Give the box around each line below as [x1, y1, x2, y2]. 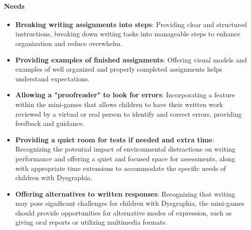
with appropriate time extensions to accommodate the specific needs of [15, 163, 226, 173]
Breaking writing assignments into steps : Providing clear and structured [15, 19, 247, 29]
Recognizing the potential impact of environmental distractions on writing [15, 144, 235, 154]
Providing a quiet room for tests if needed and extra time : [15, 134, 215, 144]
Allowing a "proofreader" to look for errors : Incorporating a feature [15, 90, 235, 100]
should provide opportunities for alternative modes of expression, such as [15, 207, 232, 217]
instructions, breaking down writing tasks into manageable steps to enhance [15, 29, 240, 39]
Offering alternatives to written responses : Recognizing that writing [15, 188, 235, 199]
